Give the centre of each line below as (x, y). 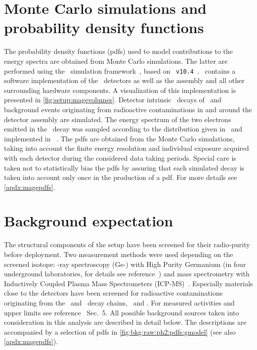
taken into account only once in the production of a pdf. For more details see (121, 177)
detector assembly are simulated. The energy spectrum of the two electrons (118, 119)
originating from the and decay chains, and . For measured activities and (119, 302)
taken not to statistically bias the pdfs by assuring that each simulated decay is (124, 167)
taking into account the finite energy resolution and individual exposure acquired (127, 148)
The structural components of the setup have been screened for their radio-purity (127, 244)
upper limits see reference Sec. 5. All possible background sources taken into (122, 312)
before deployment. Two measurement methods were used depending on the (119, 254)
